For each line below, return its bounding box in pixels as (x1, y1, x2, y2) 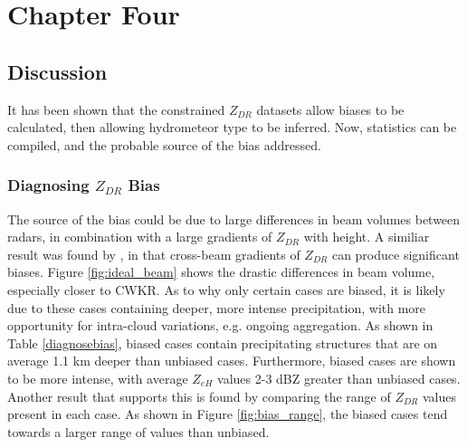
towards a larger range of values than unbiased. (7, 422, 270, 441)
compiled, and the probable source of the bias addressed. (7, 135, 321, 154)
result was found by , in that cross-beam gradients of (7, 244, 300, 263)
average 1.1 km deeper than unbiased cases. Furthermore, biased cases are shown (7, 351, 456, 370)
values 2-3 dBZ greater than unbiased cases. (217, 368, 461, 387)
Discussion (7, 57, 108, 85)
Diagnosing (7, 174, 90, 196)
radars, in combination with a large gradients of (7, 227, 272, 246)
